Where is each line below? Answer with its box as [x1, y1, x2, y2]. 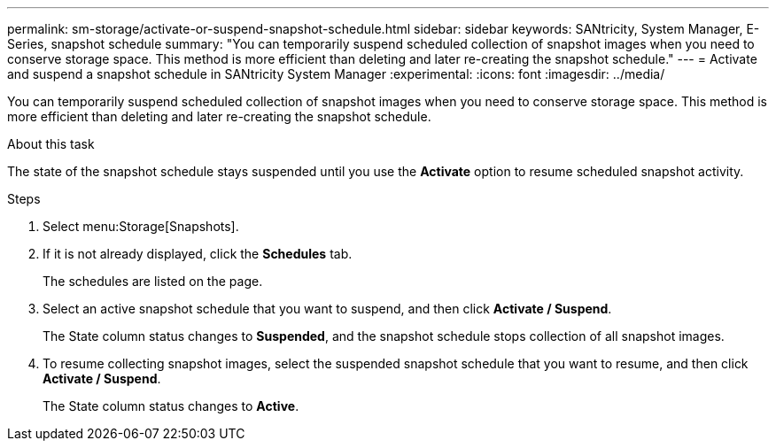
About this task [7, 136, 95, 151]
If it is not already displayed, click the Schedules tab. [43, 246, 353, 261]
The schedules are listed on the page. [43, 274, 263, 289]
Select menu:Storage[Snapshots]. [43, 219, 239, 234]
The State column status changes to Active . [43, 398, 299, 413]
